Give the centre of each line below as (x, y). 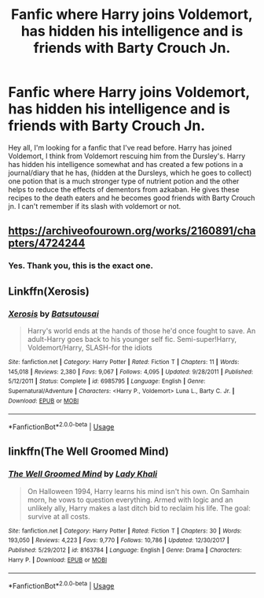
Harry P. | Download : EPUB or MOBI (58, 560)
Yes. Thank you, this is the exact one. (81, 266)
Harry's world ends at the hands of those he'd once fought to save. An (141, 331)
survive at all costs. (59, 516)
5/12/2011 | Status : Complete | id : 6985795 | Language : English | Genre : (107, 381)
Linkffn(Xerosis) (49, 291)
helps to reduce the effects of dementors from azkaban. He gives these (124, 189)
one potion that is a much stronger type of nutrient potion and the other (124, 181)
